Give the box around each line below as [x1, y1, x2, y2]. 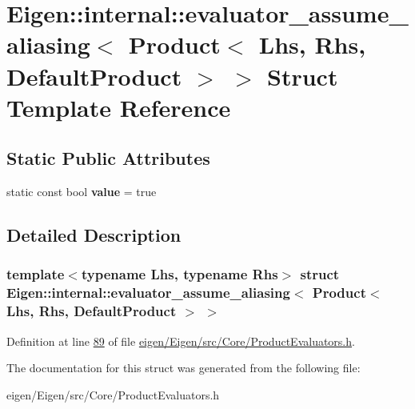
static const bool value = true [6, 183, 157, 200]
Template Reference [6, 90, 231, 123]
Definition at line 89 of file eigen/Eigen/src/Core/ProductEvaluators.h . [6, 332, 355, 349]
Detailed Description [6, 223, 182, 247]
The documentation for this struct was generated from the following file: [6, 359, 361, 376]
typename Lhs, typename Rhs [81, 264, 278, 284]
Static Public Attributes [6, 146, 210, 170]
